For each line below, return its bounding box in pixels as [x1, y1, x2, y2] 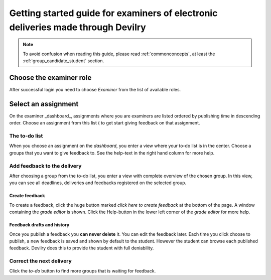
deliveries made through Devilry [9, 22, 147, 33]
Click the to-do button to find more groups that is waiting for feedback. [9, 268, 156, 274]
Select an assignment [9, 99, 79, 108]
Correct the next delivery [9, 257, 72, 264]
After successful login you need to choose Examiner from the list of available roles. [9, 87, 181, 93]
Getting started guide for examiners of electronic [9, 8, 218, 19]
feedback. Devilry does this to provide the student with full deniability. [9, 245, 154, 251]
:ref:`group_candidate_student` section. [23, 58, 104, 64]
